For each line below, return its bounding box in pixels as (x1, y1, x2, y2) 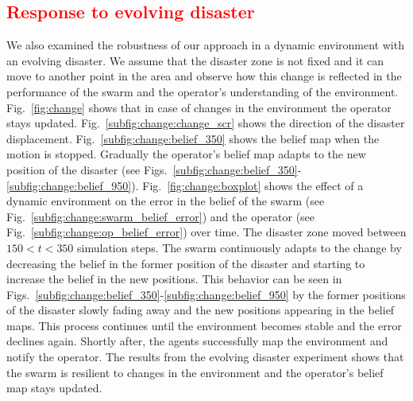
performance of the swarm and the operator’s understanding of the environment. (6, 83, 399, 99)
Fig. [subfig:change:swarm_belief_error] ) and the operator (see (6, 208, 315, 224)
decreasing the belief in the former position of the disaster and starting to (6, 255, 365, 271)
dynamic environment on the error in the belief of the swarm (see (6, 193, 325, 209)
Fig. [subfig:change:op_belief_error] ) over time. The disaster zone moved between (6, 224, 407, 240)
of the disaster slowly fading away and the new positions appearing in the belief (6, 302, 395, 318)
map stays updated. (6, 380, 102, 396)
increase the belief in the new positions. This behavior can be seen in (6, 271, 342, 287)
